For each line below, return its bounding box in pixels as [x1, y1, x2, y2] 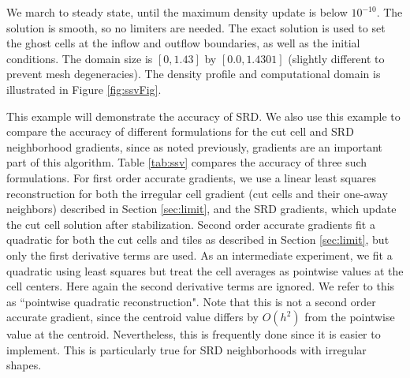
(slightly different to [288, 50, 385, 66]
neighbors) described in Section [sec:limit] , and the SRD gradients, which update [6, 200, 397, 217]
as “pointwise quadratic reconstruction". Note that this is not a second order [6, 293, 376, 309]
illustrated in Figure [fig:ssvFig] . [6, 80, 162, 97]
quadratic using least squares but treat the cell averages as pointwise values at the [6, 262, 404, 279]
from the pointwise [304, 309, 395, 325]
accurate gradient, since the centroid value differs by [6, 309, 259, 325]
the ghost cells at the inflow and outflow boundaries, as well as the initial [6, 35, 360, 51]
